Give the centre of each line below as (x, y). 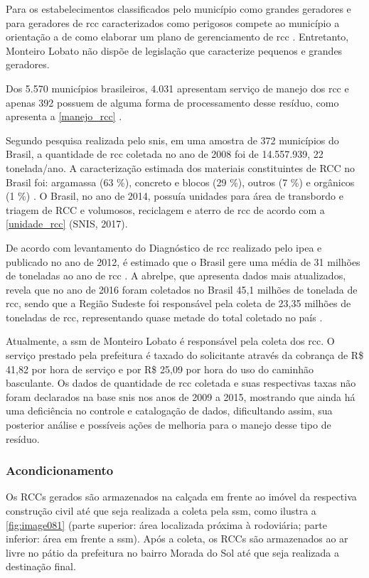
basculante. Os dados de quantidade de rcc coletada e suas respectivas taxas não (181, 383)
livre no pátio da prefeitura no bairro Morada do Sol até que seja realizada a (172, 552)
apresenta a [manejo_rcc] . (64, 116)
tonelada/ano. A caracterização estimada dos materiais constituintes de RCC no (181, 167)
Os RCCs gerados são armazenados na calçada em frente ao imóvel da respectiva (181, 497)
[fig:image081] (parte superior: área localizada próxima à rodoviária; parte (166, 524)
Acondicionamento (60, 470)
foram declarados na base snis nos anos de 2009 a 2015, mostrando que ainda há (181, 396)
